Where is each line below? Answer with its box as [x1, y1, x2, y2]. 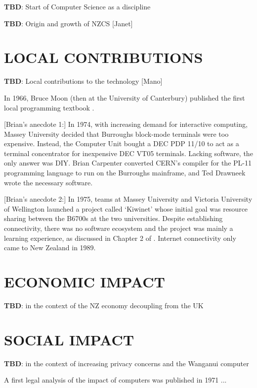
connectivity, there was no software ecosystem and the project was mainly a [4, 223, 233, 233]
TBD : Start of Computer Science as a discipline [4, 1, 151, 11]
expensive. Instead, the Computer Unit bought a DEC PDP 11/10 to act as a [4, 138, 239, 149]
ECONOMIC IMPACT [4, 272, 166, 291]
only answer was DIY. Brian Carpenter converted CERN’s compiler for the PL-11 [4, 158, 252, 168]
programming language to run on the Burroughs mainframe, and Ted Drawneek [4, 167, 246, 178]
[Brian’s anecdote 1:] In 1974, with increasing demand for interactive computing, [4, 119, 248, 129]
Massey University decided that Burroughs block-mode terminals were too [4, 128, 229, 139]
